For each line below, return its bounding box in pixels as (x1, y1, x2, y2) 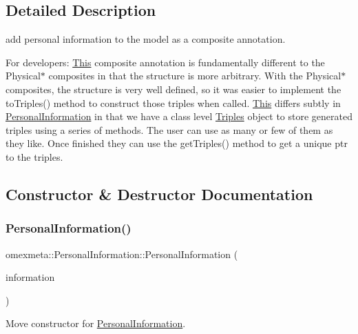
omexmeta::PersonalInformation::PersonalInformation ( (6, 246, 238, 261)
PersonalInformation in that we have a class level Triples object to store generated (6, 109, 352, 124)
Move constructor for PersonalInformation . (6, 316, 186, 331)
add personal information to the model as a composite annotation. (6, 32, 286, 46)
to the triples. (6, 149, 63, 164)
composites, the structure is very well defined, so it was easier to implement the (6, 81, 341, 96)
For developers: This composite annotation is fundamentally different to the (6, 55, 325, 69)
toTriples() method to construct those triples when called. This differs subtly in (6, 95, 341, 110)
